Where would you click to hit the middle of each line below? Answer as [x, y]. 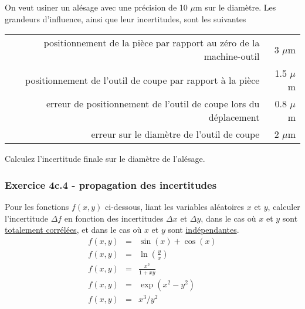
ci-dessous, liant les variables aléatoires [175, 206]
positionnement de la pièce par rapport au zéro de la [152, 43]
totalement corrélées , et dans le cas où [73, 230]
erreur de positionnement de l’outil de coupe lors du [153, 104]
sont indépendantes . [204, 230]
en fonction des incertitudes [114, 218]
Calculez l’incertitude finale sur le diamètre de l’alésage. [105, 159]
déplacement [234, 117]
